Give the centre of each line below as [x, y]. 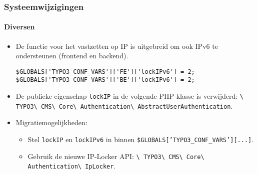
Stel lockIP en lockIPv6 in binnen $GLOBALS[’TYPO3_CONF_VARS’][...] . [141, 139]
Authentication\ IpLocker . [72, 166]
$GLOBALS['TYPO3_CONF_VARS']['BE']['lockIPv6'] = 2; [105, 80]
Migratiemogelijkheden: [51, 122]
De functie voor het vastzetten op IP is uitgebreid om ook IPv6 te [117, 46]
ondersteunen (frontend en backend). [72, 56]
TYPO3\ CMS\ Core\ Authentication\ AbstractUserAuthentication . [124, 105]
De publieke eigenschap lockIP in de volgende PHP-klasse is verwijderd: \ [129, 96]
